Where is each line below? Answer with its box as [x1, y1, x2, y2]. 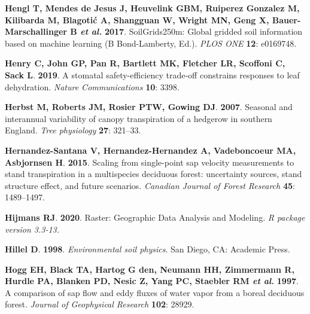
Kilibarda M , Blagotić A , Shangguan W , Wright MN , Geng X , [5, 13, 269, 26]
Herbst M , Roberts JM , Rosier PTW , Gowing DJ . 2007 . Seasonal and [5, 100, 293, 113]
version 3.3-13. [5, 222, 60, 235]
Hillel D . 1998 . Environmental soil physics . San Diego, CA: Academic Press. [5, 243, 290, 255]
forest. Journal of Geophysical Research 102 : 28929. [5, 298, 194, 310]
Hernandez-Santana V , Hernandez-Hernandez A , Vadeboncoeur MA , [5, 144, 296, 156]
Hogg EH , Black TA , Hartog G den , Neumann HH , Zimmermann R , [5, 263, 294, 275]
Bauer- [272, 13, 301, 26]
